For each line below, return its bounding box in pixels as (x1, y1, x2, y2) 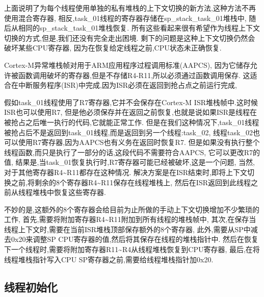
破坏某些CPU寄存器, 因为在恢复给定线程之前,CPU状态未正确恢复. (4, 42, 222, 53)
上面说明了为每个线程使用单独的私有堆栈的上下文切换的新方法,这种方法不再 (4, 3, 256, 13)
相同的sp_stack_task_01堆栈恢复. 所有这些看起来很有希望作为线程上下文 (18, 22, 260, 33)
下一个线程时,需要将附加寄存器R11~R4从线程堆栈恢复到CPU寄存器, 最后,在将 (4, 244, 260, 255)
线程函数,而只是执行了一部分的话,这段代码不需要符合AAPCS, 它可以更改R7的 (4, 146, 260, 157)
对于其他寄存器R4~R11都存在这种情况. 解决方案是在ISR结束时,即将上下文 (4, 166, 247, 177)
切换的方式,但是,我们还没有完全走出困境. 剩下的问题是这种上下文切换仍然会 (4, 32, 255, 43)
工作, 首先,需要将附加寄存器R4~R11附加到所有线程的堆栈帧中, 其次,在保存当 (4, 214, 256, 225)
